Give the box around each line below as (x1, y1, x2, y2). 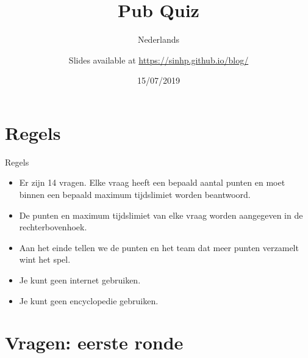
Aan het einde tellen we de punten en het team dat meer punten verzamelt (19, 241, 299, 254)
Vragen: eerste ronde (5, 330, 184, 355)
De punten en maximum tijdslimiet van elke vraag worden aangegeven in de (19, 208, 303, 221)
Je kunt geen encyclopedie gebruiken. (19, 294, 159, 307)
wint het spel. (19, 253, 71, 266)
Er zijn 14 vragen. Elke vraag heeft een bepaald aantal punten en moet (19, 176, 285, 189)
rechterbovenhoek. (19, 221, 87, 233)
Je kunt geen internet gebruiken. (19, 274, 141, 286)
